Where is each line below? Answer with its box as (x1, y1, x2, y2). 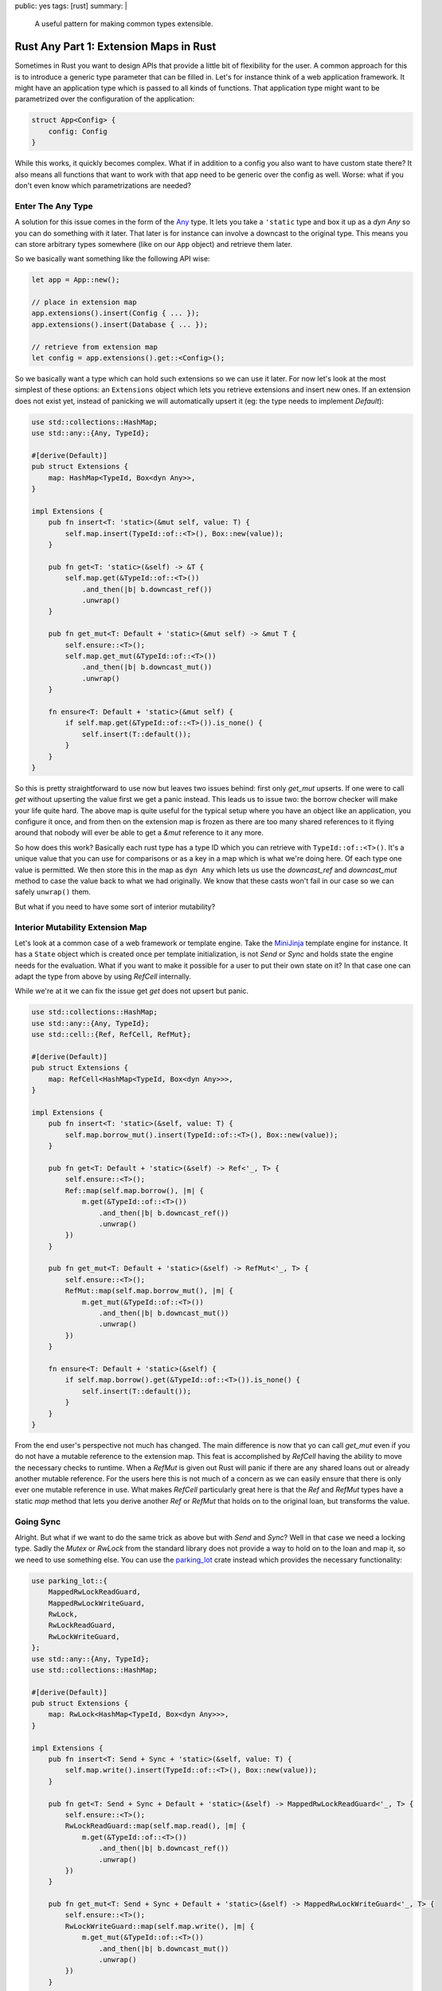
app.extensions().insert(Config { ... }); (31, 309, 200, 318)
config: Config (48, 127, 108, 135)
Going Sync (14, 1516, 61, 1527)
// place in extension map (31, 298, 137, 307)
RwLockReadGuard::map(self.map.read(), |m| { (65, 1821, 246, 1831)
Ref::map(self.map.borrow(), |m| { (65, 1186, 205, 1195)
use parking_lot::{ (31, 1576, 108, 1585)
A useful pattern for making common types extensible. (34, 19, 213, 29)
